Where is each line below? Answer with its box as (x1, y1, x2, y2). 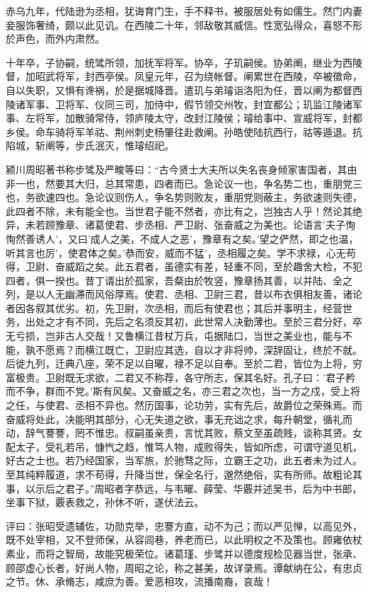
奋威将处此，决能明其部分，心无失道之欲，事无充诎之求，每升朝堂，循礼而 (6, 411, 352, 426)
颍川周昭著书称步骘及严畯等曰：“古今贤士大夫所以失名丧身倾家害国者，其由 (6, 161, 357, 176)
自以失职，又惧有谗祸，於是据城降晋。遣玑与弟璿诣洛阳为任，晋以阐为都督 (6, 82, 352, 97)
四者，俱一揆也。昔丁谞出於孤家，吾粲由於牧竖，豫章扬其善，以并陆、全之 (6, 272, 352, 287)
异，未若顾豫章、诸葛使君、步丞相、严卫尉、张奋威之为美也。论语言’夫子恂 (6, 217, 355, 232)
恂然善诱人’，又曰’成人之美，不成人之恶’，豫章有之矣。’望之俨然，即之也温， (6, 231, 359, 246)
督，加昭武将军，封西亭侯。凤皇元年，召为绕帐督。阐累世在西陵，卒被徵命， (6, 69, 362, 84)
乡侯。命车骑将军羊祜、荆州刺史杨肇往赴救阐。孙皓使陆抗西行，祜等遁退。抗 (6, 124, 362, 139)
